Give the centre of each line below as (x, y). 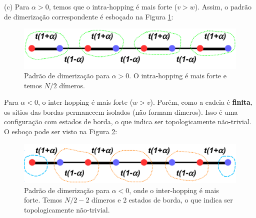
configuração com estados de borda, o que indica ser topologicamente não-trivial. (128, 121)
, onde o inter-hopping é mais (174, 190)
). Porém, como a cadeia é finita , (201, 102)
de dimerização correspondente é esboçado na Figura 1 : (89, 16)
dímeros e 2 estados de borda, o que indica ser (162, 200)
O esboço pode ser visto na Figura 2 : (61, 131)
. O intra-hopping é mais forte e (178, 76)
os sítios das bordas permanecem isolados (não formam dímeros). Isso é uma (121, 111)
